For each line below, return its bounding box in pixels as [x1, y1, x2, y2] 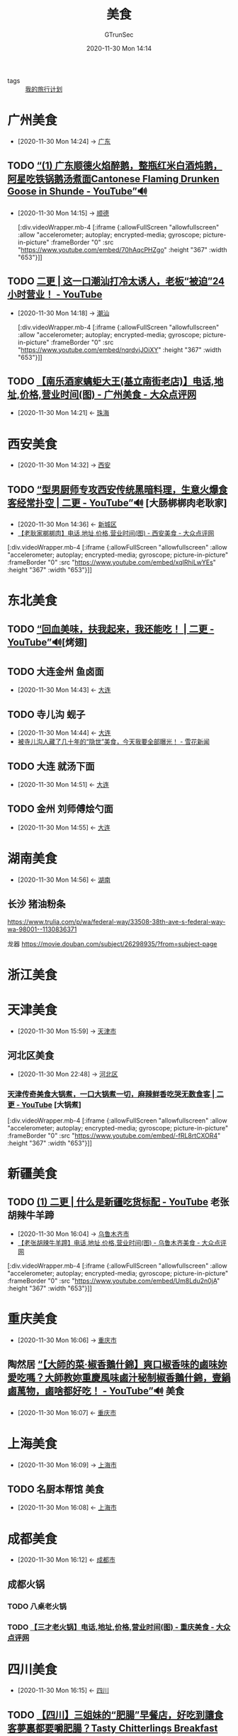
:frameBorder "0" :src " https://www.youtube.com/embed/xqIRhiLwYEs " [7, 558, 216, 567]
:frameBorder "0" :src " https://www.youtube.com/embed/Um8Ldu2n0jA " [7, 1276, 220, 1285]
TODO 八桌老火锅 [7, 1601, 67, 1611]
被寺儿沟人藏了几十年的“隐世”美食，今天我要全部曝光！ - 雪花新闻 [17, 737, 210, 746]
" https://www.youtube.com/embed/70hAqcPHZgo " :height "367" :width [17, 245, 228, 254]
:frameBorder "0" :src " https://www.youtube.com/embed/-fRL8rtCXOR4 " [7, 1131, 221, 1140]
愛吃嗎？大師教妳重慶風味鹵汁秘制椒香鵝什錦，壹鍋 [7, 1372, 231, 1384]
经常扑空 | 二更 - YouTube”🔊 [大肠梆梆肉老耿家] [16, 497, 227, 509]
